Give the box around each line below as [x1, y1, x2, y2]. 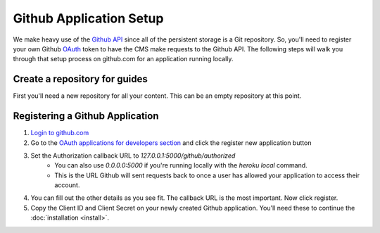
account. [54, 181, 80, 189]
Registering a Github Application [13, 110, 159, 122]
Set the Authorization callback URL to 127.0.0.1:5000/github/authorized [30, 151, 236, 160]
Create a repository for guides [13, 73, 148, 85]
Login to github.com [30, 129, 89, 137]
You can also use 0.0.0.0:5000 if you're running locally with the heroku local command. [54, 161, 308, 170]
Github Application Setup [13, 11, 164, 26]
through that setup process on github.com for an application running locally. [13, 55, 234, 63]
